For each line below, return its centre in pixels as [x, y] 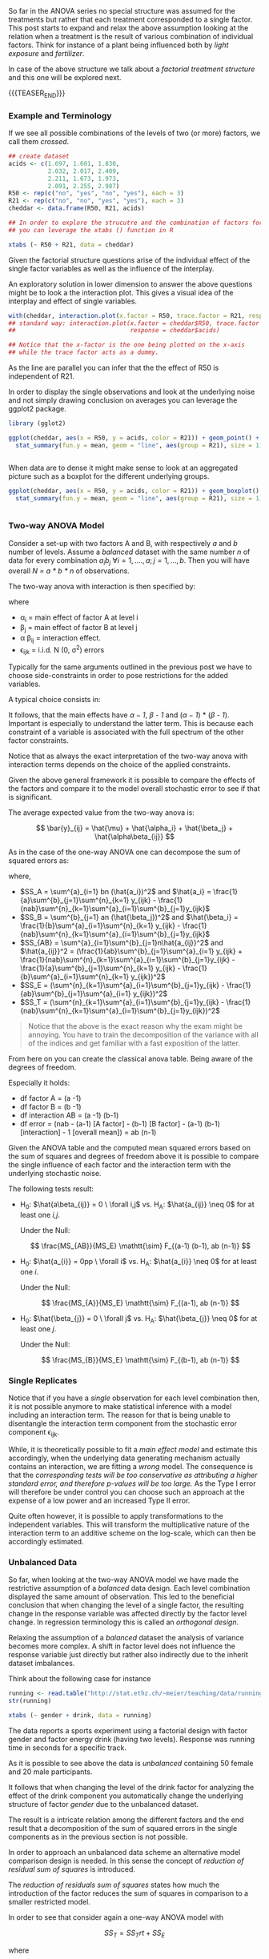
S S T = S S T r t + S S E [134, 1933]
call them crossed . [39, 142]
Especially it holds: [39, 1083]
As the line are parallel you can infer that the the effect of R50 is [114, 368]
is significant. [30, 797]
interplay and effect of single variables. [73, 301]
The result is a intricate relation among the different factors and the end [126, 1820]
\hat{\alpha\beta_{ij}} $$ [134, 837]
